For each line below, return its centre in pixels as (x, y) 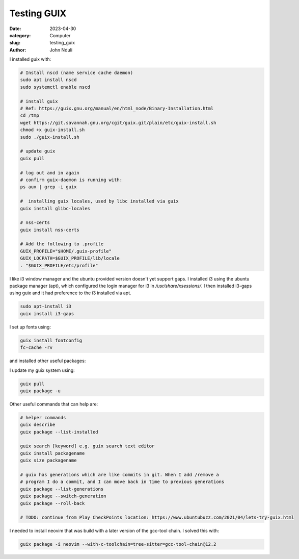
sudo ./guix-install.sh (50, 137)
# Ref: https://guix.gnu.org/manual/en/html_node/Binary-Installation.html (117, 109)
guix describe (38, 425)
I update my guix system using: (42, 370)
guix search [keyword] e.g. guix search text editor (87, 446)
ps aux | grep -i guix (48, 187)
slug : (15, 43)
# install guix (39, 101)
